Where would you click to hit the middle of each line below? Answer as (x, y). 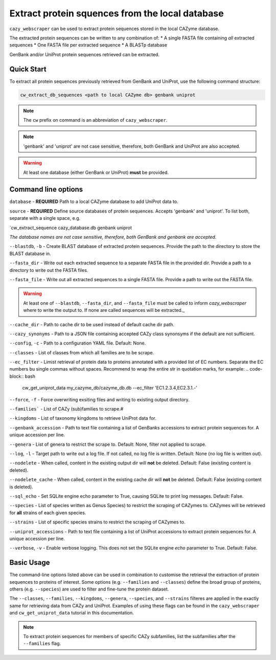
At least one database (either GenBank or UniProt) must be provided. (96, 172)
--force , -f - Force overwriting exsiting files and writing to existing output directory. (100, 399)
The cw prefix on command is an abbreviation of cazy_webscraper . (95, 120)
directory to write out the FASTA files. (49, 270)
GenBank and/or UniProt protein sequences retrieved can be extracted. (84, 54)
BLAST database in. (30, 254)
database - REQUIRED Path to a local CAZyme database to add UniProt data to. (94, 201)
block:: (17, 376)
